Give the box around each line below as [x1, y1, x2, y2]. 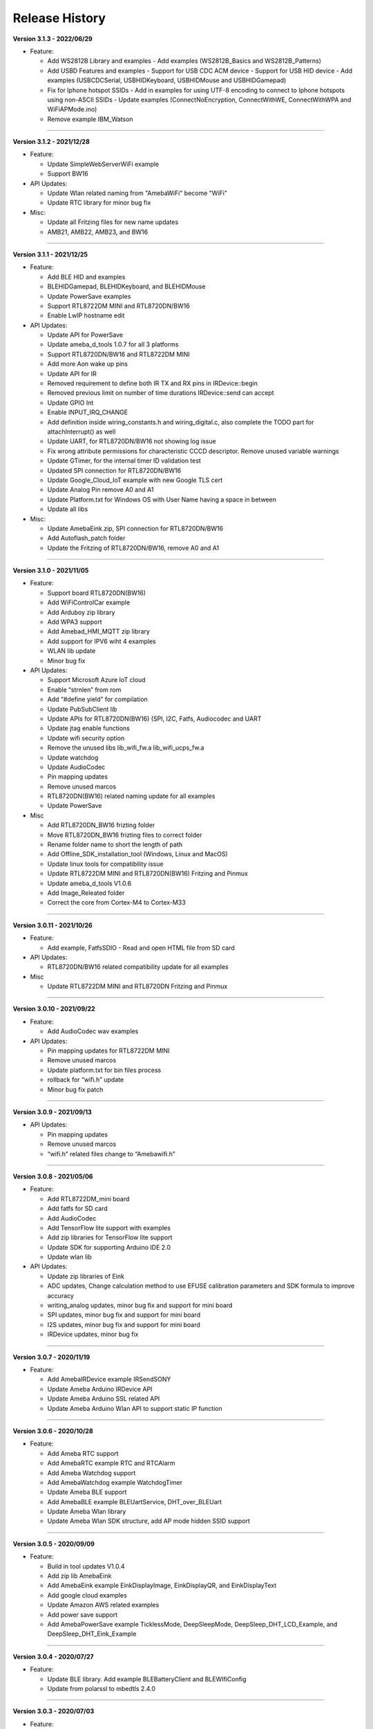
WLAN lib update [47, 647, 96, 655]
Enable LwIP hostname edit [47, 311, 125, 320]
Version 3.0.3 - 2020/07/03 [12, 1707, 95, 1715]
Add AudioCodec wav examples [47, 1027, 139, 1035]
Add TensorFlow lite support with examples [47, 1223, 171, 1232]
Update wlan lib [47, 1252, 93, 1261]
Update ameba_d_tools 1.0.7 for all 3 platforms [47, 340, 179, 349]
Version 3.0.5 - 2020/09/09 [12, 1540, 95, 1548]
